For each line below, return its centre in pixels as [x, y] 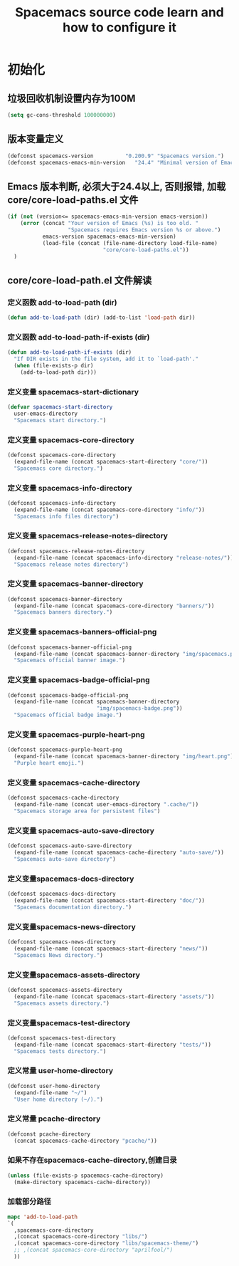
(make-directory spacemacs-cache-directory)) [83, 1182]
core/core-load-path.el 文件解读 [80, 280]
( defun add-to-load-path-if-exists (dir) [70, 352]
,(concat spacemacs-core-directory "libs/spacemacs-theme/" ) [106, 1243]
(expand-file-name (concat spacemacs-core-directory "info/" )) [109, 510]
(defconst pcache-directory [49, 1134]
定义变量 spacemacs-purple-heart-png [76, 734]
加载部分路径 [30, 1202]
